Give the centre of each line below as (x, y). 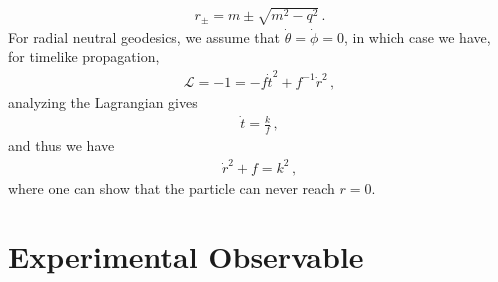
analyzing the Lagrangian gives (103, 101)
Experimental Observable (186, 256)
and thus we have (61, 145)
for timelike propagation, (84, 56)
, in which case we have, (417, 36)
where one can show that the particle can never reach (171, 187)
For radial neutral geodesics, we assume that (144, 36)
